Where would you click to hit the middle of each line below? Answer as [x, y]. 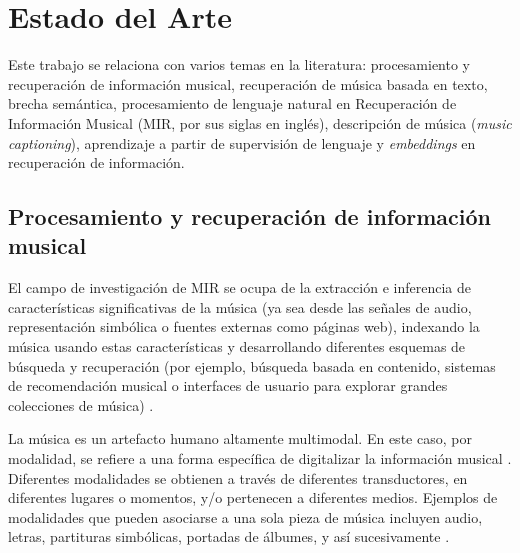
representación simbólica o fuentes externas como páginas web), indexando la [244, 326]
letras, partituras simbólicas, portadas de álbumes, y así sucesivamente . [229, 536]
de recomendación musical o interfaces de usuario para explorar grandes [228, 385]
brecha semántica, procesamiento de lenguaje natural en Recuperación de [232, 103]
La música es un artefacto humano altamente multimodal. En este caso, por [240, 438]
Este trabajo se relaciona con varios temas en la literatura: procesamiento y [239, 64]
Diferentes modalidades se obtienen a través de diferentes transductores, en [238, 477]
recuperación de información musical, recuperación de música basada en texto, [248, 83]
